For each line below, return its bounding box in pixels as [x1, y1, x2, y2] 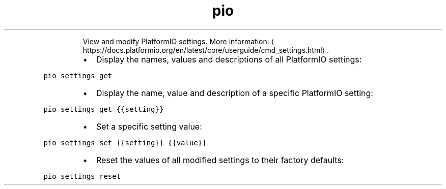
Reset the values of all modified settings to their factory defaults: [96, 154, 344, 165]
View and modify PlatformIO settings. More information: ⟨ [82, 37, 274, 46]
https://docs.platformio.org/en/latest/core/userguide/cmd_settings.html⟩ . [82, 45, 329, 54]
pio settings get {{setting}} [43, 105, 164, 113]
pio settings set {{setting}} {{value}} [43, 138, 207, 147]
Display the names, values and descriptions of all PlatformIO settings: [96, 54, 362, 65]
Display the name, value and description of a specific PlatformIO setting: [96, 87, 373, 98]
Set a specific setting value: [96, 121, 202, 132]
